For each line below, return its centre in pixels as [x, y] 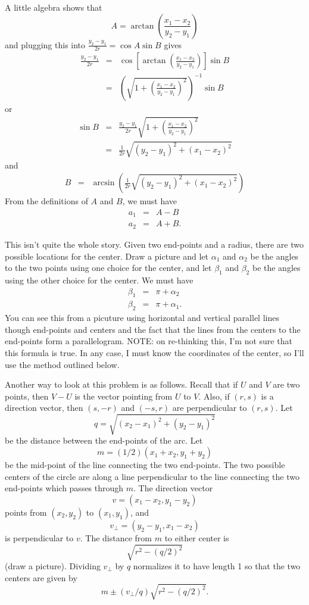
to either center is [197, 537]
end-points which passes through [64, 488]
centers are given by [41, 577]
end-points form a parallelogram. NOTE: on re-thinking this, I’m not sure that [149, 341]
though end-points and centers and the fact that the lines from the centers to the [153, 329]
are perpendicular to [210, 408]
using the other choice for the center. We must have [99, 280]
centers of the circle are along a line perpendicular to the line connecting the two [152, 476]
